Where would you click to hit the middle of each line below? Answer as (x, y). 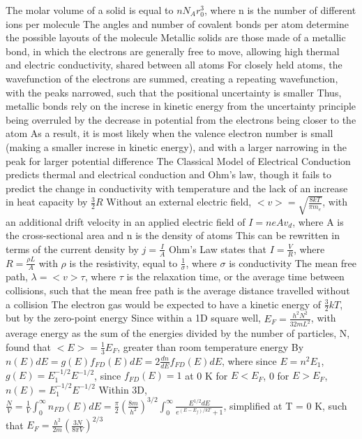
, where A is (318, 221)
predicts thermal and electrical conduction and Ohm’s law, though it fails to (169, 174)
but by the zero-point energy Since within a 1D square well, (133, 318)
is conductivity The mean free (293, 262)
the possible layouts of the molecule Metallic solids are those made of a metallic (176, 37)
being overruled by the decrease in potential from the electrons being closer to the (181, 119)
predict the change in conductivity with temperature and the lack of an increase (177, 188)
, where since (249, 360)
